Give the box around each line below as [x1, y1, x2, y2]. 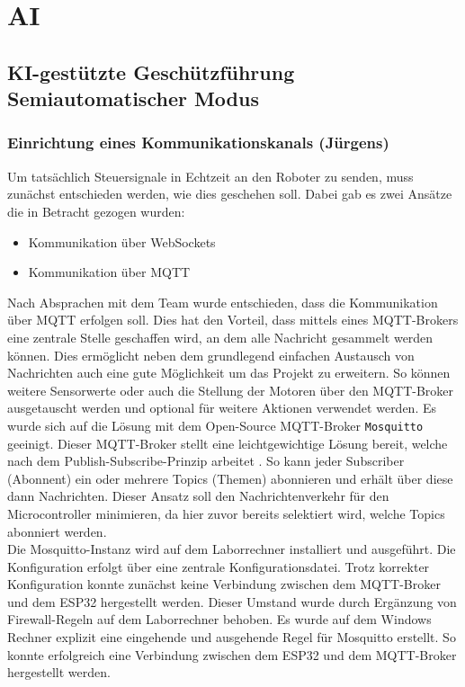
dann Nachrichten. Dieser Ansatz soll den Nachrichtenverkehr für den [7, 486, 389, 505]
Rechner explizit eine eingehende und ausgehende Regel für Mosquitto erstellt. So [7, 628, 456, 647]
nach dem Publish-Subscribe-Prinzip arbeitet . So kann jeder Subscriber [7, 451, 405, 470]
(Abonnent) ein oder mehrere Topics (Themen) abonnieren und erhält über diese [7, 468, 453, 487]
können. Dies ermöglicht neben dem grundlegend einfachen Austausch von [7, 345, 415, 364]
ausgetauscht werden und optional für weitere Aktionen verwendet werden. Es [7, 398, 437, 417]
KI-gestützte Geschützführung [7, 58, 295, 85]
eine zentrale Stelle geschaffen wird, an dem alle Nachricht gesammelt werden [7, 327, 434, 346]
